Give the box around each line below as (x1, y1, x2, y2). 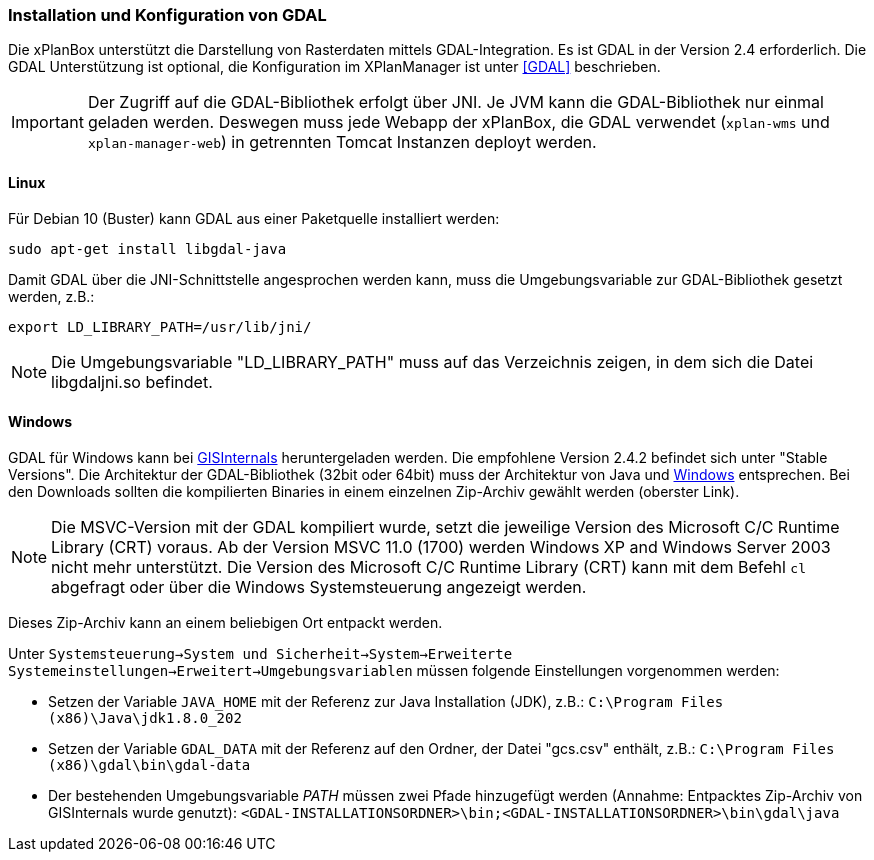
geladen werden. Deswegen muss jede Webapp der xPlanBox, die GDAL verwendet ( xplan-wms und (87, 112, 830, 133)
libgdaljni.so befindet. (51, 371, 213, 392)
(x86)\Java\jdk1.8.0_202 (48, 709, 242, 726)
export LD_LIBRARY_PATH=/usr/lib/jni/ (8, 318, 312, 335)
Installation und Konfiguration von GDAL (8, 5, 327, 25)
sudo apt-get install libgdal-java (8, 240, 287, 257)
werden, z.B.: (8, 287, 95, 305)
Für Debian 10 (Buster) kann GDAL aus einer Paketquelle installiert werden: (8, 209, 500, 227)
